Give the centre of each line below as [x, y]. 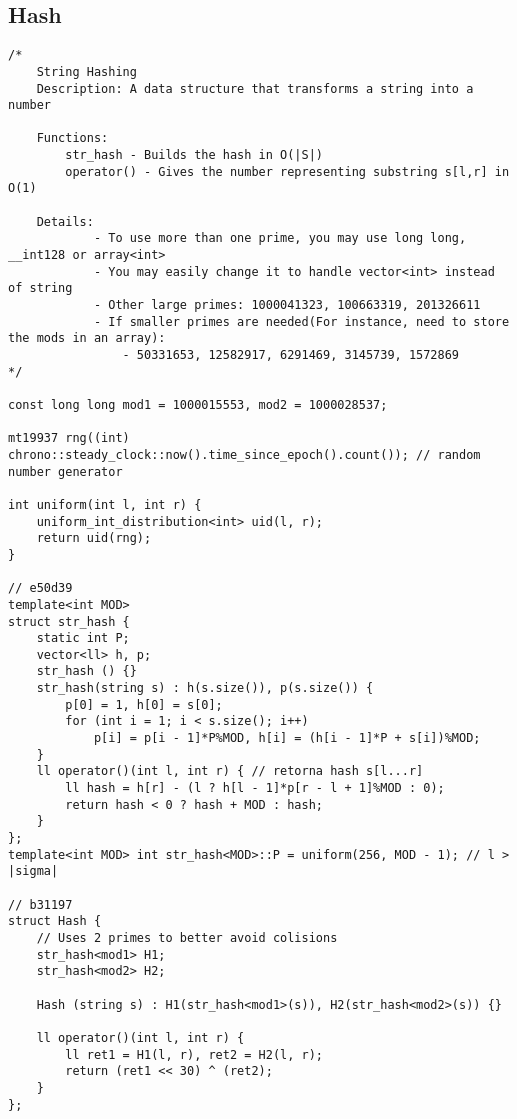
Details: [65, 221]
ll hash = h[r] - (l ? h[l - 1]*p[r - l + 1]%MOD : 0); [255, 788]
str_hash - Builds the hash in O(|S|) [194, 155]
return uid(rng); [94, 538]
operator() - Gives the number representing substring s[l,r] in [287, 171]
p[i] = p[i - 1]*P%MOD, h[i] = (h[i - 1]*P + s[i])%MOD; [287, 738]
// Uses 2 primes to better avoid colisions [187, 937]
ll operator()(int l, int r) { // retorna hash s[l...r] [230, 771]
